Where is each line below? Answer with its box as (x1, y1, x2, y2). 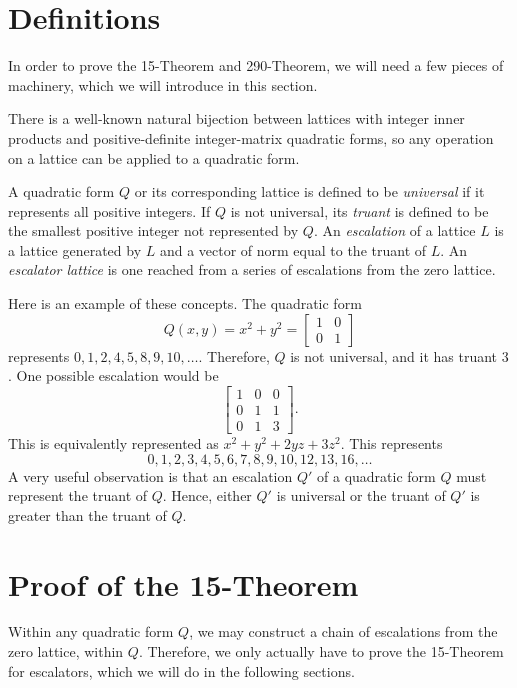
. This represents (340, 432, 443, 453)
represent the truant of (8, 485, 148, 506)
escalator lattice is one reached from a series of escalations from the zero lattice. (8, 259, 496, 280)
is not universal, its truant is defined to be (230, 200, 489, 221)
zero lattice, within (8, 641, 124, 662)
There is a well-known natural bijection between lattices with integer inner (8, 108, 465, 129)
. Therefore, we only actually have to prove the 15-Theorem (138, 641, 504, 662)
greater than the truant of (8, 504, 167, 525)
